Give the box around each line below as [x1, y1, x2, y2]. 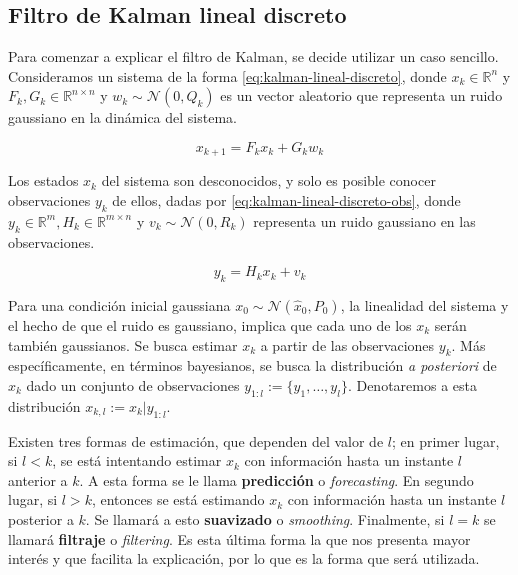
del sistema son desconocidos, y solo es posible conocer [101, 170, 436, 191]
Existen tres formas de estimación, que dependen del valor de [8, 430, 384, 451]
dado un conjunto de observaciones [26, 375, 240, 395]
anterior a [8, 469, 68, 490]
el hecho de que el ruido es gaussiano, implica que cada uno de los [8, 315, 412, 336]
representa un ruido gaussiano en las [253, 210, 476, 231]
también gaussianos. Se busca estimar [8, 334, 238, 355]
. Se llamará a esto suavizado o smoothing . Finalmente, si [85, 508, 445, 529]
